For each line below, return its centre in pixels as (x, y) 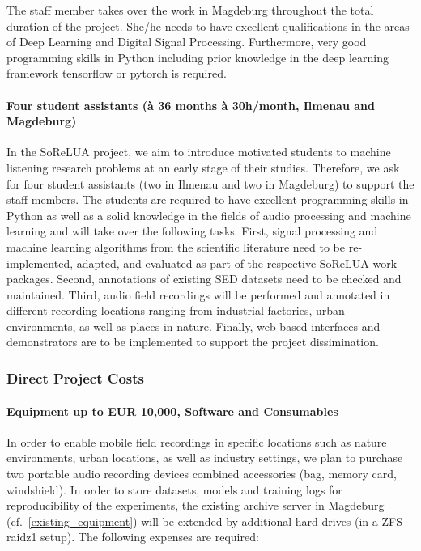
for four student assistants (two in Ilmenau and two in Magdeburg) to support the (210, 183)
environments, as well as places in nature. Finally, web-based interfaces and (193, 326)
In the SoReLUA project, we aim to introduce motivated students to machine (199, 152)
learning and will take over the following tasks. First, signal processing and (192, 231)
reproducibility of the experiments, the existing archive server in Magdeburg (196, 505)
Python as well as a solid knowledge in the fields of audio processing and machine (209, 215)
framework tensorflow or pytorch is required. (117, 73)
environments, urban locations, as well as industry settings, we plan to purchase (205, 458)
